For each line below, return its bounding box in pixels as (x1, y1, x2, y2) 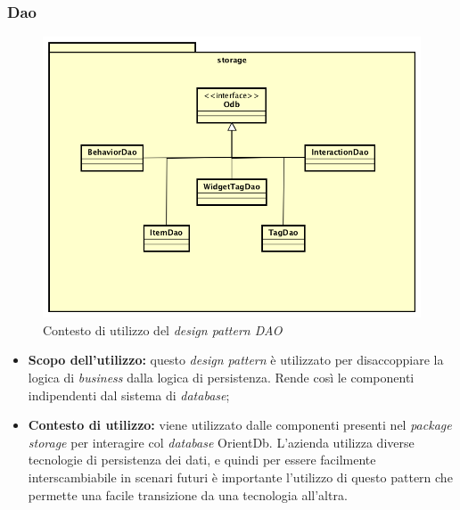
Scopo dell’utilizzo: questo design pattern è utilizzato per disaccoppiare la (28, 350, 444, 369)
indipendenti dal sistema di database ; (28, 385, 230, 404)
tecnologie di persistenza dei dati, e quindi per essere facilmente (28, 450, 376, 469)
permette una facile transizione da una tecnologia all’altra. (28, 485, 348, 504)
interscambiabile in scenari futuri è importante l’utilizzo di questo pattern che (28, 467, 453, 486)
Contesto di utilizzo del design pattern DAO (43, 320, 283, 339)
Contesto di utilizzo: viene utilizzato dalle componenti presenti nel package (28, 415, 452, 434)
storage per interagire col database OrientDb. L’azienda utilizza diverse (28, 432, 415, 451)
